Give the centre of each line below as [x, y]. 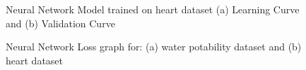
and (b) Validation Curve [60, 23]
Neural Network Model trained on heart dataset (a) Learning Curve [153, 9]
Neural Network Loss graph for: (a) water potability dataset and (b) [154, 47]
